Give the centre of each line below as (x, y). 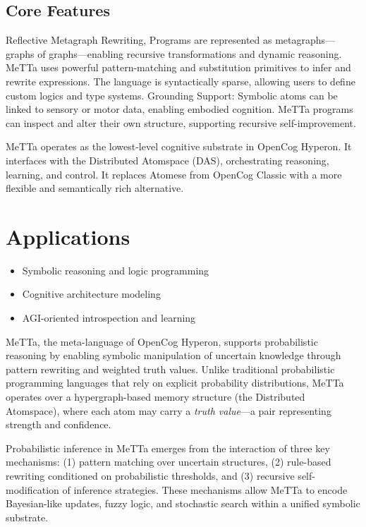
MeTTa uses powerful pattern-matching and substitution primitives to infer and (178, 67)
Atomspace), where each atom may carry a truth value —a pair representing (169, 410)
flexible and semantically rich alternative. (95, 188)
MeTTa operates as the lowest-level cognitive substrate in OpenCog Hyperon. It (179, 146)
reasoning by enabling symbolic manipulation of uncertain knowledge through (173, 355)
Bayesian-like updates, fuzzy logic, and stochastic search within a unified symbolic (183, 503)
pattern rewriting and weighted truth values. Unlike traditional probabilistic (170, 369)
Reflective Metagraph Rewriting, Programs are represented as (139, 40)
